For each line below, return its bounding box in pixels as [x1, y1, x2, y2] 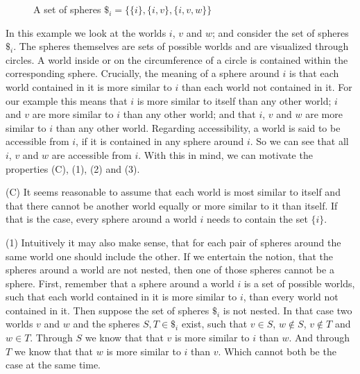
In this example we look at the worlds [6, 25, 166, 40]
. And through [289, 330, 350, 345]
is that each [289, 66, 339, 80]
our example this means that [6, 93, 128, 108]
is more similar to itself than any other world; [137, 93, 332, 108]
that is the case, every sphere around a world [6, 212, 197, 226]
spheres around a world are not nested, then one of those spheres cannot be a [6, 262, 334, 277]
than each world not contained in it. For [181, 79, 352, 94]
